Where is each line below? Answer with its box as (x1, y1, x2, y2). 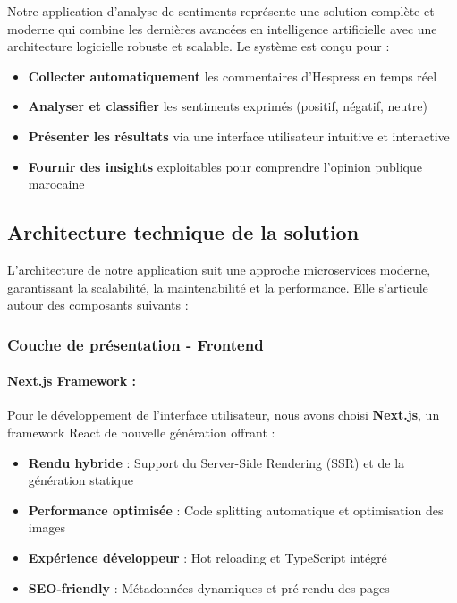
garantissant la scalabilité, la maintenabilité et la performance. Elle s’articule (7, 277, 428, 296)
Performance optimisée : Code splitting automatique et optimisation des (28, 500, 444, 519)
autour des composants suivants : (7, 295, 189, 314)
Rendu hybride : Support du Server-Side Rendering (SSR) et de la (28, 453, 405, 471)
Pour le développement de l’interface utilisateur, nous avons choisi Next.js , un (7, 405, 440, 424)
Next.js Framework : (7, 371, 137, 390)
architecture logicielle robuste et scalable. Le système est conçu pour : (7, 37, 390, 55)
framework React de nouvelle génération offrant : (7, 422, 275, 441)
